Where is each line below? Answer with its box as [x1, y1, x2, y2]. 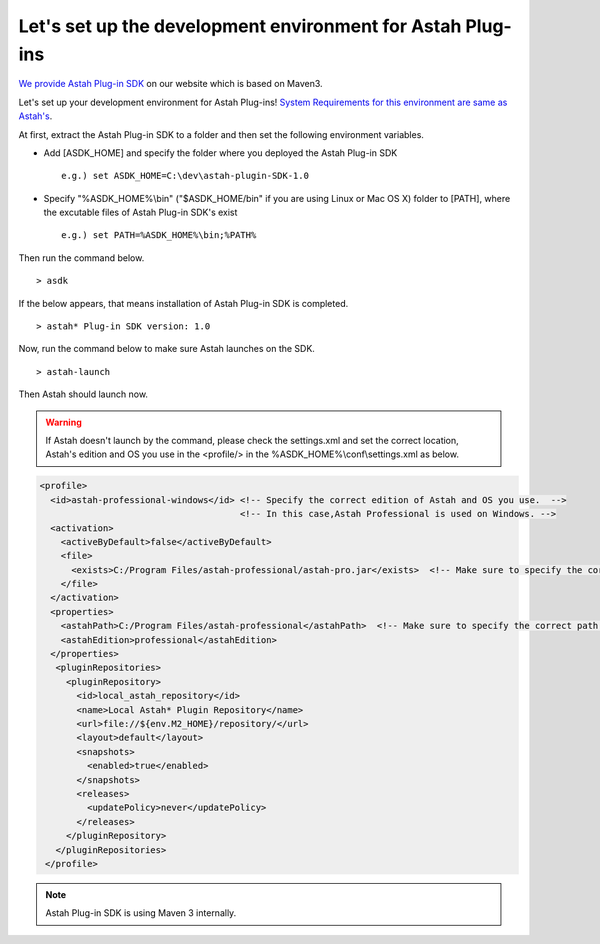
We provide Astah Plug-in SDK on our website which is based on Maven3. [18, 78, 324, 90]
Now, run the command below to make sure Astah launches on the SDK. [18, 343, 315, 355]
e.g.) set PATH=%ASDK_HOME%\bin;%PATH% [61, 230, 257, 241]
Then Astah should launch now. [18, 388, 149, 400]
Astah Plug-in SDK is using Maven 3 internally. [45, 907, 237, 919]
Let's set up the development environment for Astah [18, 15, 462, 37]
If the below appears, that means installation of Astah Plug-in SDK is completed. [18, 297, 349, 309]
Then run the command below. [18, 251, 145, 264]
